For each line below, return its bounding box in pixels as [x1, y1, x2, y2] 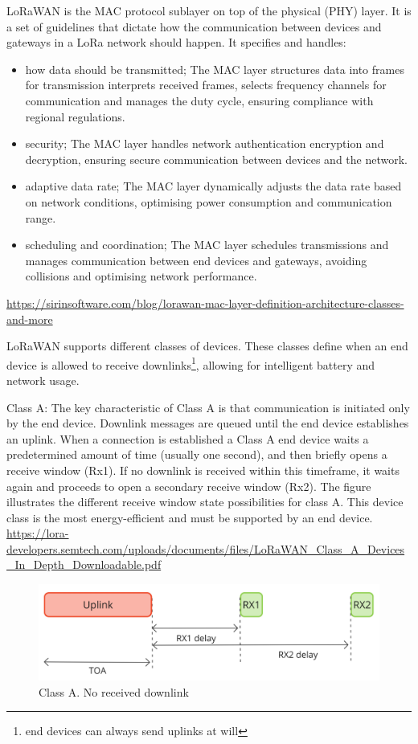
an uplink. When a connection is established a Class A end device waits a [6, 430, 369, 447]
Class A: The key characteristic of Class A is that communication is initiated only [6, 399, 410, 415]
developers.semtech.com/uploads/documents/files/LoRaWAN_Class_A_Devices [6, 540, 405, 557]
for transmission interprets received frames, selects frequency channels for [25, 76, 387, 93]
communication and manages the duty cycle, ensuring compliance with [25, 92, 374, 108]
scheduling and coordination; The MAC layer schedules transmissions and [25, 236, 389, 253]
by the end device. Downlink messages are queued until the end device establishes [6, 415, 409, 431]
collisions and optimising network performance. [25, 268, 257, 284]
